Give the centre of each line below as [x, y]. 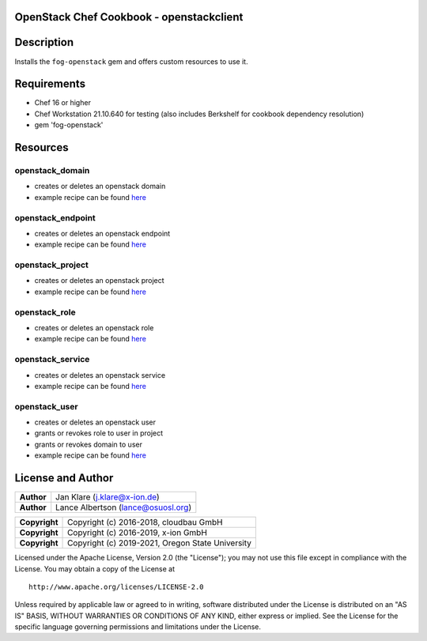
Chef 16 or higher [62, 103]
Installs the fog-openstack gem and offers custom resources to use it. [131, 61]
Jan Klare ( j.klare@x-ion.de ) [108, 497]
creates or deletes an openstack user [95, 422]
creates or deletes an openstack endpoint [102, 233]
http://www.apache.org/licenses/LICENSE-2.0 [117, 586]
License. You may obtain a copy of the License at [95, 568]
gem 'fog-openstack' [69, 125]
